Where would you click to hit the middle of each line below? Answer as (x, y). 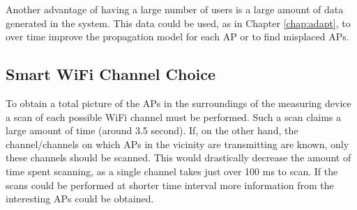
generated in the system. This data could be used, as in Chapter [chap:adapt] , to (178, 23)
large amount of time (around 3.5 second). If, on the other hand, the (152, 130)
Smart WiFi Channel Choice (111, 74)
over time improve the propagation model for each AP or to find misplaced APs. (177, 37)
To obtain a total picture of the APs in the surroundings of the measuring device (178, 103)
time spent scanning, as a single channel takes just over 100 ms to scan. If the (172, 171)
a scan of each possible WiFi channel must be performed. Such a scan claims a (173, 116)
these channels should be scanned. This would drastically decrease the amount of (178, 157)
